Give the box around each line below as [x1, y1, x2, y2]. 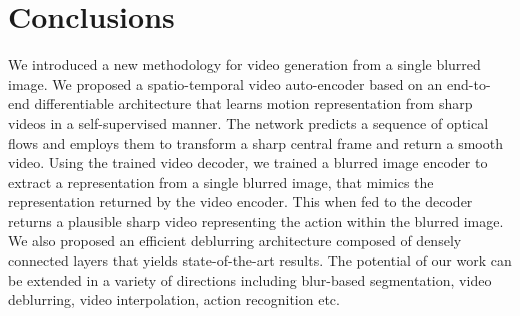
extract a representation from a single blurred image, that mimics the [8, 171, 434, 192]
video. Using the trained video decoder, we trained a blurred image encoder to [8, 152, 488, 173]
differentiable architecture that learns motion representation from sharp [34, 93, 473, 114]
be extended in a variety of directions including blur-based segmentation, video [8, 269, 492, 290]
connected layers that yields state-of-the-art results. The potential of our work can [8, 250, 512, 271]
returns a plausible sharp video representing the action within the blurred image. [8, 210, 504, 231]
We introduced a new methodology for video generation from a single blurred [8, 54, 481, 75]
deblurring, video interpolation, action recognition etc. [8, 289, 340, 310]
